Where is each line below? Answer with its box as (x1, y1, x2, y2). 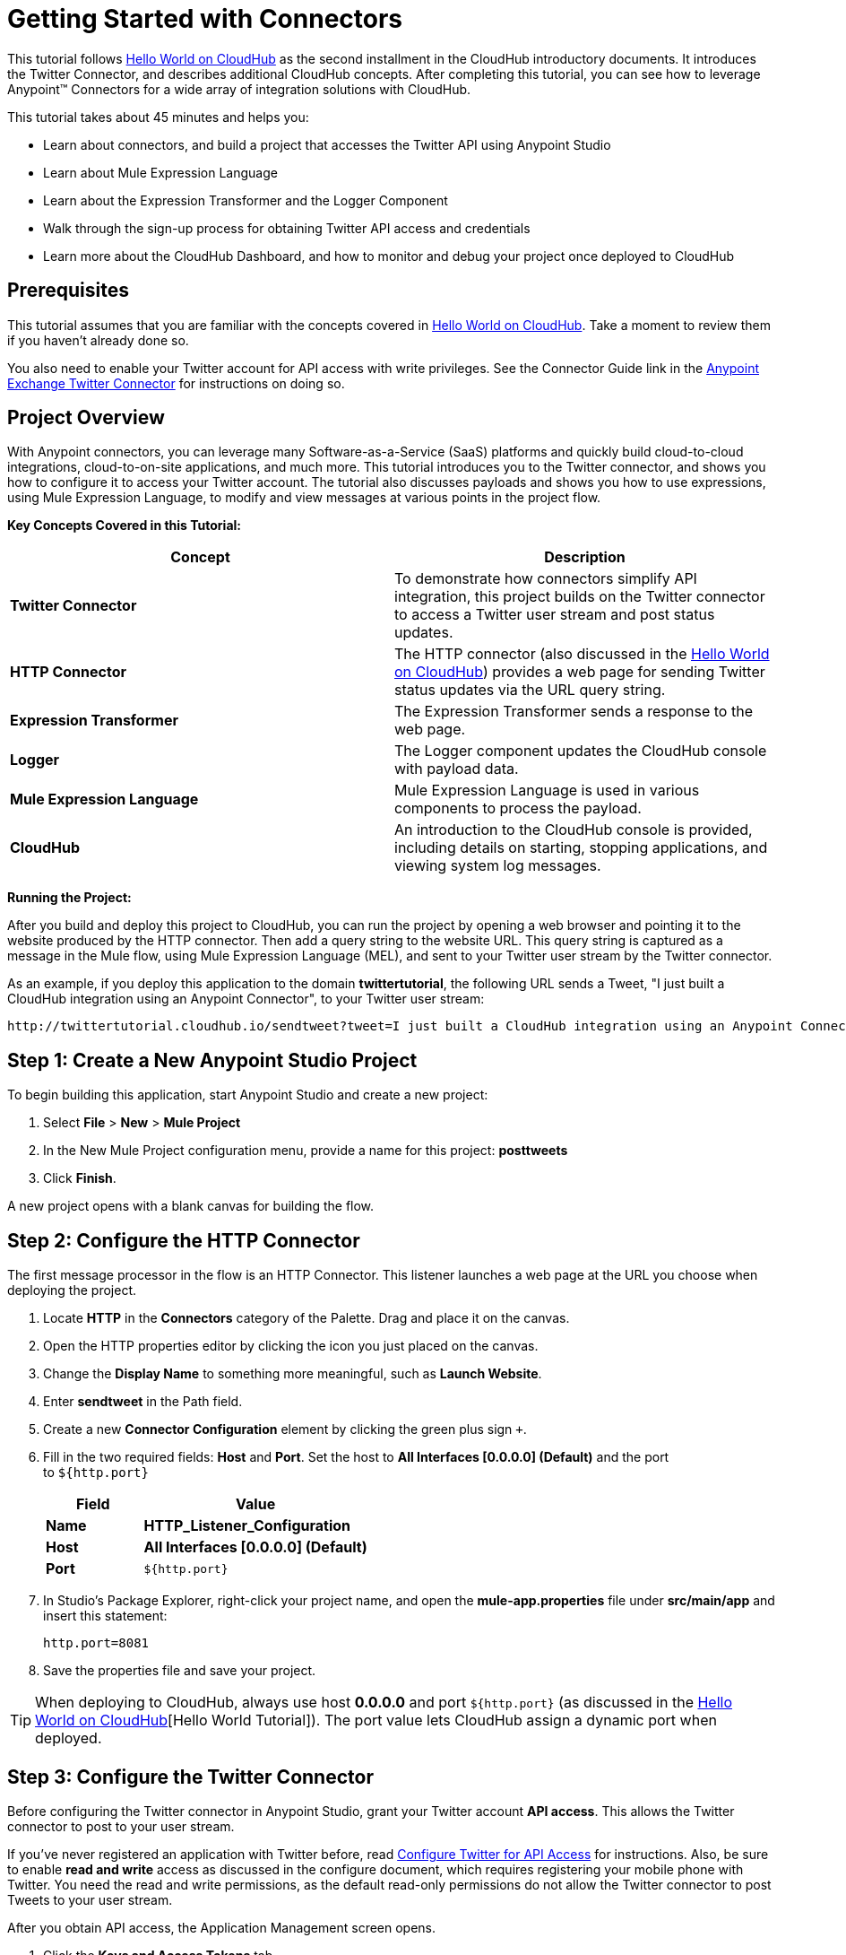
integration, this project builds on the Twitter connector (394, 587, 765, 606)
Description (544, 548, 626, 567)
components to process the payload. (394, 799, 642, 818)
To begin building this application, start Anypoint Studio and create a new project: (7, 1087, 488, 1103)
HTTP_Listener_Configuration (143, 1516, 351, 1535)
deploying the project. (7, 1282, 136, 1299)
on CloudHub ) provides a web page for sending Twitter (394, 663, 765, 682)
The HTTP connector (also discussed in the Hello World (394, 645, 770, 664)
